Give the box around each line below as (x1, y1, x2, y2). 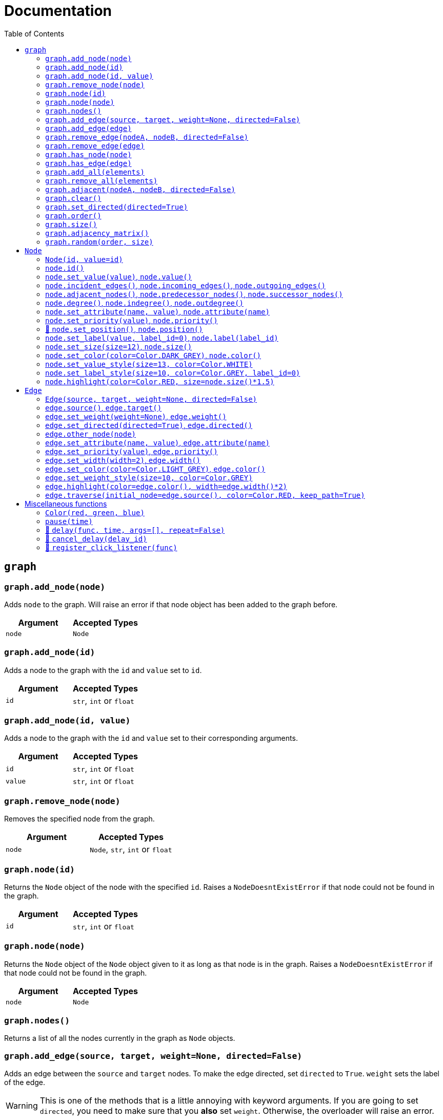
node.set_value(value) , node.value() (45, 272, 192, 281)
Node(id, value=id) (45, 255, 123, 264)
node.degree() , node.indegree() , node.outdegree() (45, 298, 244, 307)
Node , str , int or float (90, 844, 172, 855)
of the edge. (4, 1078, 45, 1087)
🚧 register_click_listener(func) (45, 543, 177, 552)
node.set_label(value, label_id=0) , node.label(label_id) (45, 333, 278, 342)
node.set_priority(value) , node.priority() (45, 315, 218, 325)
